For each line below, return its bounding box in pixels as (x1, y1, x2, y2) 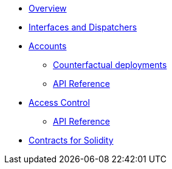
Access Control (29, 97, 90, 108)
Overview (29, 3, 67, 13)
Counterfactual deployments (53, 60, 167, 70)
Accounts (29, 41, 67, 51)
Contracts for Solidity (29, 135, 114, 145)
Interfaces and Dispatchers (29, 22, 137, 32)
